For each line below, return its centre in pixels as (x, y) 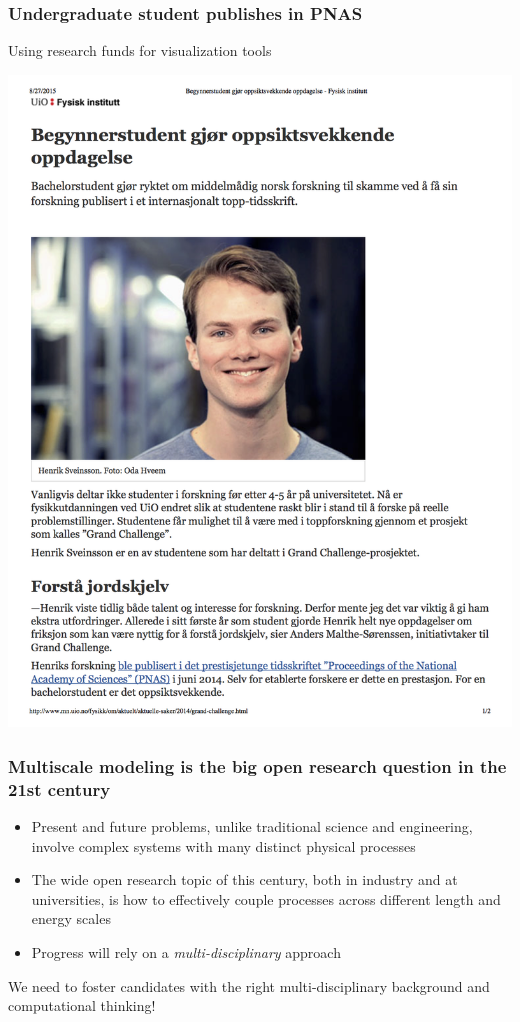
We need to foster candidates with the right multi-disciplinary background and (249, 985)
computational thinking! (82, 1005)
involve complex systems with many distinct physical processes (223, 845)
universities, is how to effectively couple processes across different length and (266, 898)
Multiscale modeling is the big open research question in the (257, 765)
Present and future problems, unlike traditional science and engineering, (252, 826)
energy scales (71, 918)
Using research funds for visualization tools (140, 50)
